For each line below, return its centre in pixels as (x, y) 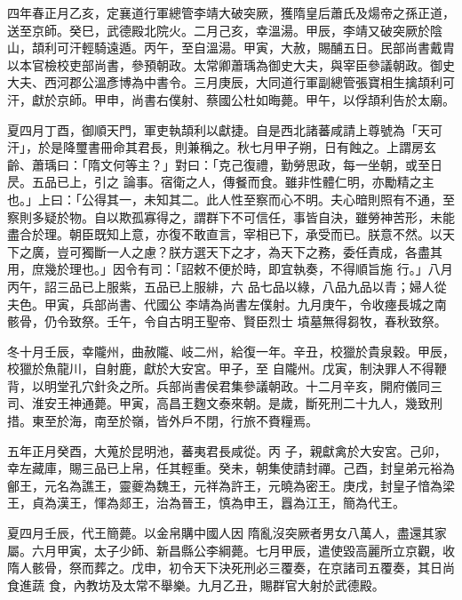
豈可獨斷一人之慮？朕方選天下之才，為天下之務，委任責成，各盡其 (249, 251)
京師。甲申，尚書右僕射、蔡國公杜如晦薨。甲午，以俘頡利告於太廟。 (255, 99)
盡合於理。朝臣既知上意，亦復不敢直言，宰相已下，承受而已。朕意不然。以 (225, 234)
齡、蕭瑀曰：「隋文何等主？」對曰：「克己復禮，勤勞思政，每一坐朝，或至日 (225, 164)
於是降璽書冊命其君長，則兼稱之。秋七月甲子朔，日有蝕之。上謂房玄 (237, 147)
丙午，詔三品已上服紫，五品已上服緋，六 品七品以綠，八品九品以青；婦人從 (227, 286)
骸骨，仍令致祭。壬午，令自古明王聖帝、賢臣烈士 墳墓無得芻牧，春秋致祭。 (227, 321)
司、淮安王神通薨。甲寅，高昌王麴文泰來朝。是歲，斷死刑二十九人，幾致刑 (225, 403)
